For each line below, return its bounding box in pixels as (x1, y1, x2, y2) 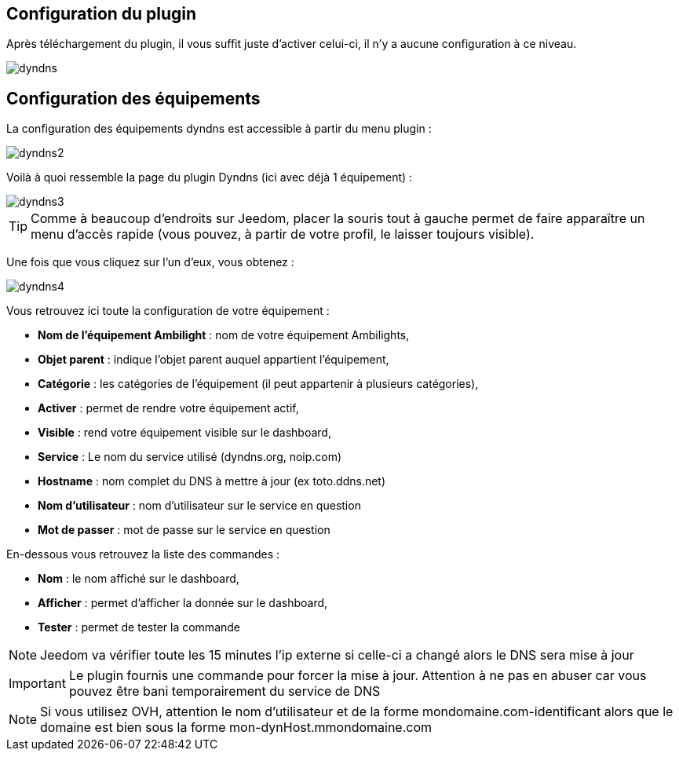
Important (9, 675, 66, 692)
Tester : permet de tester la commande (38, 620, 241, 634)
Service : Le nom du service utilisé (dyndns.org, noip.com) (38, 450, 342, 464)
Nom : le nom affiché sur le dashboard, (38, 572, 239, 586)
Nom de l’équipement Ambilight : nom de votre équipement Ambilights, (38, 328, 410, 342)
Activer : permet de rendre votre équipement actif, (38, 401, 299, 415)
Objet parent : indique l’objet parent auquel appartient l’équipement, (38, 353, 389, 367)
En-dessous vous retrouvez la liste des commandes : (6, 547, 280, 561)
